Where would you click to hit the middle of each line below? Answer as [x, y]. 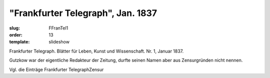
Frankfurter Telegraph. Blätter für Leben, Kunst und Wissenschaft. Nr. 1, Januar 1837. [96, 51]
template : [19, 42]
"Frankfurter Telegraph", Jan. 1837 [83, 13]
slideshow [59, 42]
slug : [14, 28]
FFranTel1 [58, 28]
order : [16, 34]
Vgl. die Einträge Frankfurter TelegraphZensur [56, 69]
